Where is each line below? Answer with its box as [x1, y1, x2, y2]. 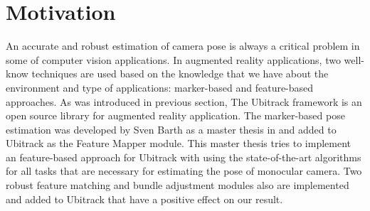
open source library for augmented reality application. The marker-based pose [6, 108, 345, 123]
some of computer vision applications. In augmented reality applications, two [6, 52, 341, 67]
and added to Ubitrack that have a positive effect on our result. [6, 191, 283, 206]
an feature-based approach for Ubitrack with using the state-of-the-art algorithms [6, 149, 361, 164]
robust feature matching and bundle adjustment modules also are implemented [6, 178, 349, 193]
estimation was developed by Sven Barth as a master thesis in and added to [6, 121, 337, 136]
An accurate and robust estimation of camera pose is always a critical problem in [6, 38, 360, 53]
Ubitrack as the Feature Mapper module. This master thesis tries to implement [6, 136, 351, 151]
